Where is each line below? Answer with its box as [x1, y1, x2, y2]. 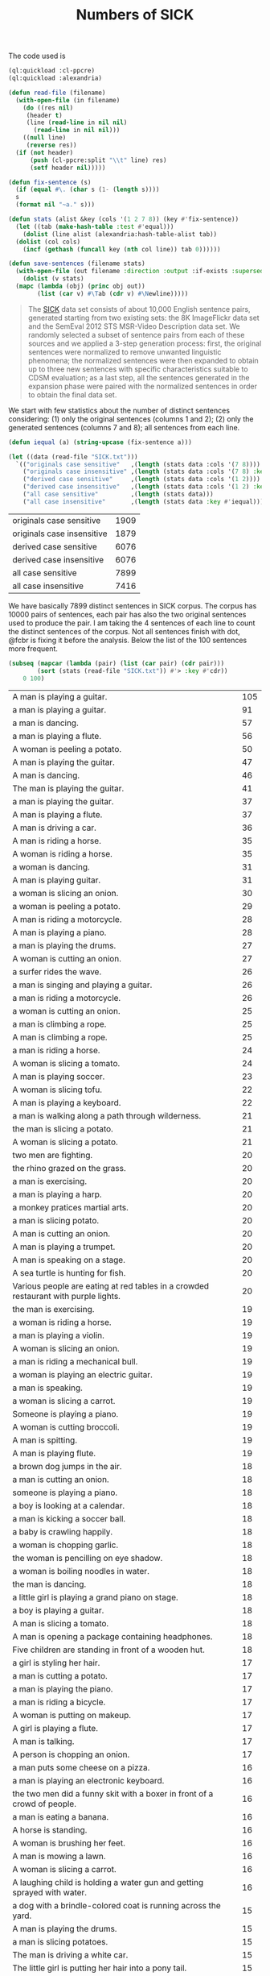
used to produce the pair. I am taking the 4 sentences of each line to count [8, 618, 256, 628]
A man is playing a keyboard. [12, 1098, 121, 1109]
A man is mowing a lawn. [12, 1851, 106, 1862]
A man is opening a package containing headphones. [12, 1631, 213, 1642]
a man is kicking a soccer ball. [12, 1513, 126, 1525]
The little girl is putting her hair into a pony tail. [12, 1962, 187, 1974]
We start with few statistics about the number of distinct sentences [8, 405, 231, 415]
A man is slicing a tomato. [12, 1618, 109, 1629]
